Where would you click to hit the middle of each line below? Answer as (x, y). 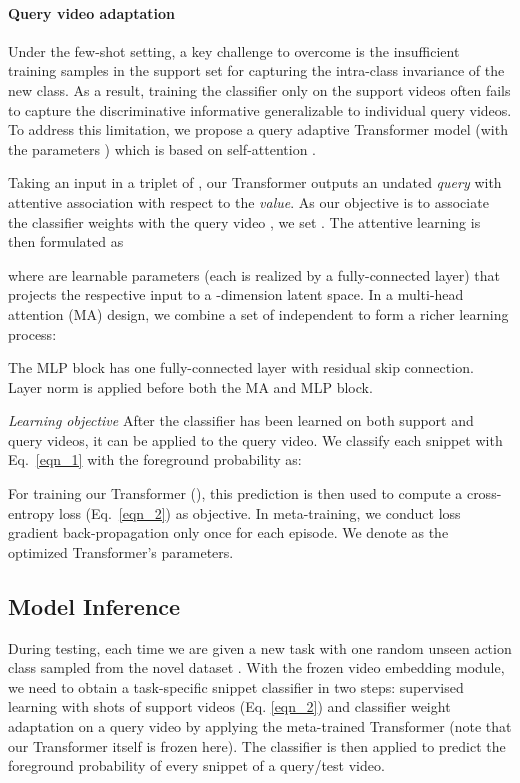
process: (32, 333)
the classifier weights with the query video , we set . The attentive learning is (244, 221)
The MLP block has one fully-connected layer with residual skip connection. (241, 367)
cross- (484, 493)
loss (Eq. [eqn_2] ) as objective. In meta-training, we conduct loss (259, 512)
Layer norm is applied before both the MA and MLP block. (190, 386)
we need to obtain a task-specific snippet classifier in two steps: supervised (236, 686)
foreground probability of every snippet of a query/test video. (196, 765)
